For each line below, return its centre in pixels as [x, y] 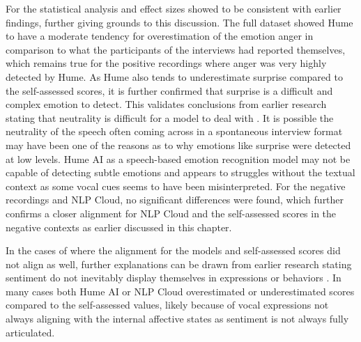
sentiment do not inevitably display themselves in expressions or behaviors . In [174, 278]
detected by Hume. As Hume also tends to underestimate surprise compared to [174, 76]
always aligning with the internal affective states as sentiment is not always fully [177, 319]
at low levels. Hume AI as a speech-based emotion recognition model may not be [178, 158]
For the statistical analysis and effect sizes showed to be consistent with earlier [174, 8]
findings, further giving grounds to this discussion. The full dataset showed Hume [179, 22]
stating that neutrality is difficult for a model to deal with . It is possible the [170, 117]
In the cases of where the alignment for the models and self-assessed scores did [173, 250]
